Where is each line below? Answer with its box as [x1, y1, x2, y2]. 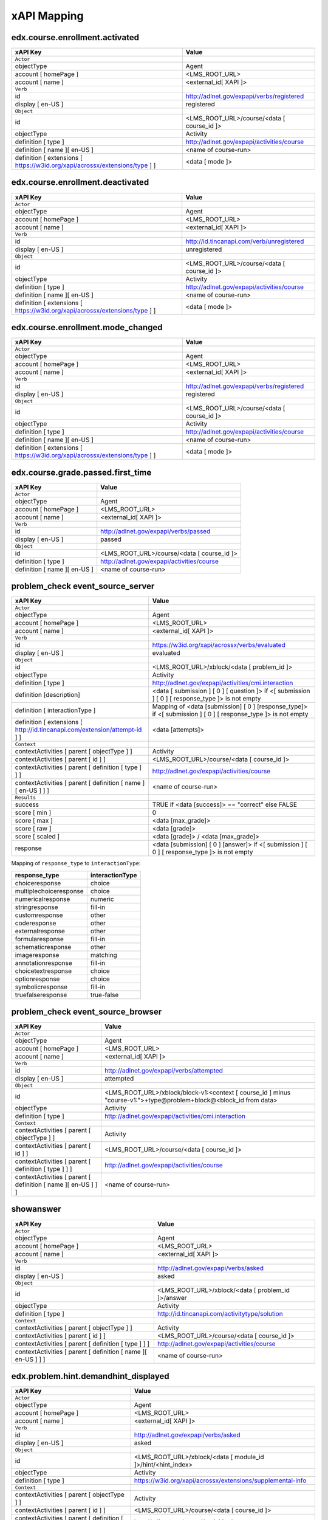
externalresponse [15, 927, 65, 935]
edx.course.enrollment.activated [11, 32, 140, 43]
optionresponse [15, 975, 60, 983]
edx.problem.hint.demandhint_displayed [11, 1371, 169, 1381]
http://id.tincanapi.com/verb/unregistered [185, 237, 304, 246]
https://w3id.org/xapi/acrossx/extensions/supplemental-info [134, 1476, 307, 1485]
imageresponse [15, 950, 60, 959]
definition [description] [15, 691, 80, 699]
